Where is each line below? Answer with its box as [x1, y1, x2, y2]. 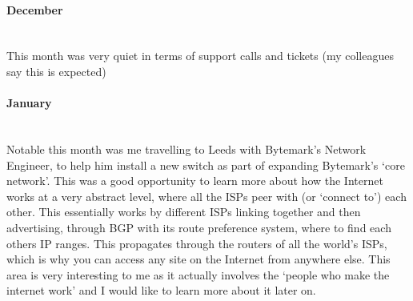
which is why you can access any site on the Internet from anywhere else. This [6, 251, 391, 267]
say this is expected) [6, 62, 106, 79]
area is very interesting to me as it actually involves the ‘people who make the [6, 266, 390, 283]
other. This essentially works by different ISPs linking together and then [6, 203, 361, 220]
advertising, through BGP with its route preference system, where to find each [6, 219, 391, 235]
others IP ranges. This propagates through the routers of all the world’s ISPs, [6, 235, 387, 251]
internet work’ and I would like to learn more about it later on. [6, 282, 316, 299]
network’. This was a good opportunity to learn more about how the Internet [6, 172, 383, 189]
